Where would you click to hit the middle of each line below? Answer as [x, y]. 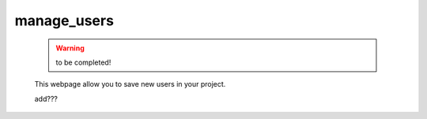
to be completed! [83, 62]
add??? [46, 99]
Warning [70, 48]
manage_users [64, 20]
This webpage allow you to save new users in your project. [130, 84]
